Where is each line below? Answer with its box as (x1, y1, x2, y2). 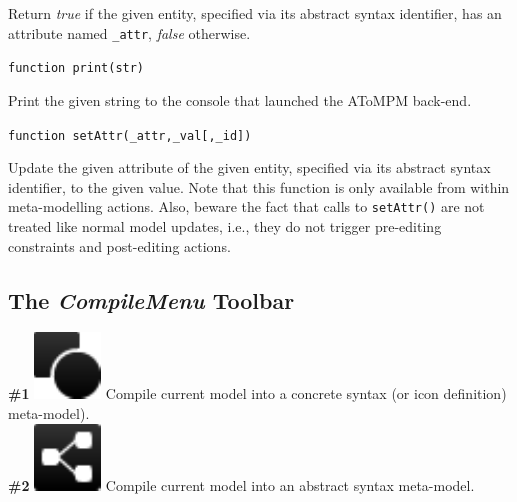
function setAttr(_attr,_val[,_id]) (8, 128, 252, 143)
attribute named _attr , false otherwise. (8, 22, 251, 43)
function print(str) (8, 61, 145, 76)
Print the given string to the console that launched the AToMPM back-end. (8, 89, 472, 110)
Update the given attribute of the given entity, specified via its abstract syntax (8, 157, 491, 178)
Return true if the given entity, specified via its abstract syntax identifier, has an (8, 3, 502, 23)
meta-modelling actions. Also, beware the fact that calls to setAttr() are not (8, 196, 485, 217)
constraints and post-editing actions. (8, 235, 231, 256)
